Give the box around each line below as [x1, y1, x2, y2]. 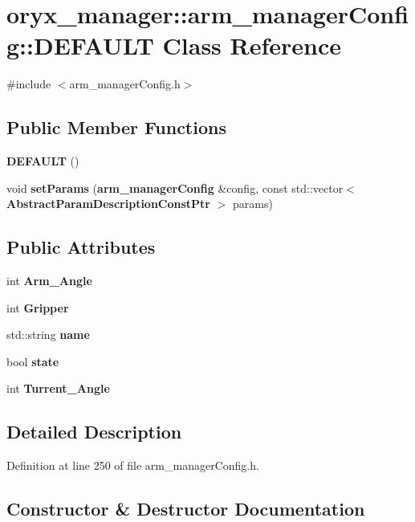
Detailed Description [6, 419, 182, 444]
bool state [6, 353, 59, 369]
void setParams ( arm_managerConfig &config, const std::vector [6, 179, 344, 196]
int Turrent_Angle [6, 380, 110, 397]
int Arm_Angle [6, 272, 92, 289]
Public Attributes [6, 234, 156, 259]
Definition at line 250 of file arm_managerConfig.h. [6, 457, 259, 474]
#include [6, 75, 51, 92]
